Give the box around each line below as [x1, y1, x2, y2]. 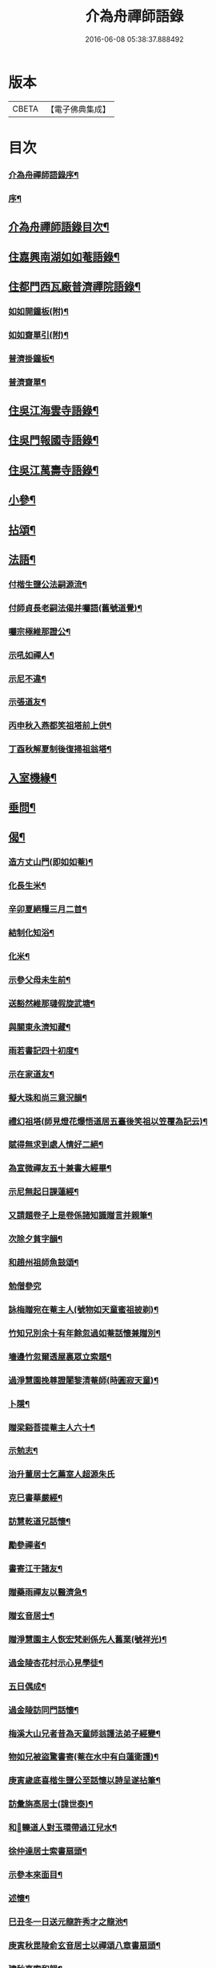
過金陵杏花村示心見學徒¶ [8, 1657, 104, 1669]
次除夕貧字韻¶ [8, 1233, 62, 1245]
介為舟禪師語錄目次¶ [8, 220, 110, 234]
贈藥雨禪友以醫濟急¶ [8, 1587, 88, 1598]
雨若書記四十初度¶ [8, 1045, 79, 1056]
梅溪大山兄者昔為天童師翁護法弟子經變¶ [8, 1728, 162, 1739]
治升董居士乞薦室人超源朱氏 [8, 1469, 115, 1480]
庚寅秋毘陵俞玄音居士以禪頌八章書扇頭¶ [8, 1940, 162, 1951]
